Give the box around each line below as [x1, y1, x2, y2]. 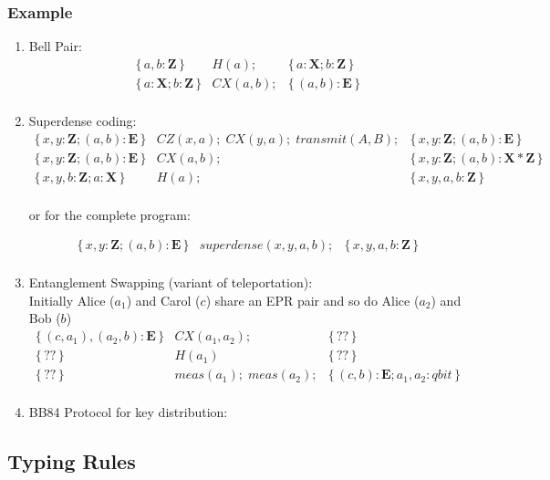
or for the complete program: [28, 204, 191, 224]
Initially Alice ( [28, 290, 115, 309]
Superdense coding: [28, 110, 137, 130]
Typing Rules [7, 447, 136, 475]
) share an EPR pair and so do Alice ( [205, 290, 420, 309]
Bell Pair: [28, 37, 82, 56]
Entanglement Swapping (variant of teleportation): [28, 273, 313, 292]
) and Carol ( [126, 290, 201, 309]
